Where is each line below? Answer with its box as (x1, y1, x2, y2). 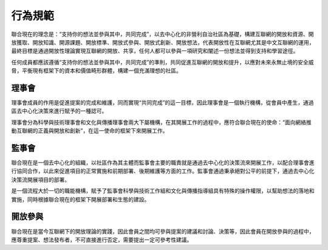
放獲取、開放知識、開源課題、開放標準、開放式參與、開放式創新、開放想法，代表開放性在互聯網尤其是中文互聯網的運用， (11, 38, 315, 46)
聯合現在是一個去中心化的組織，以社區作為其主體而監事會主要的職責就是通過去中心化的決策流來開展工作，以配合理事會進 (11, 159, 315, 167)
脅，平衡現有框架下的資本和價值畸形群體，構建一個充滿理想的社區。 (11, 67, 182, 74)
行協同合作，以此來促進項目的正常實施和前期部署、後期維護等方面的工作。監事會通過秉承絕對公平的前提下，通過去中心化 (11, 167, 315, 175)
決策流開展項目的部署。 (11, 176, 70, 183)
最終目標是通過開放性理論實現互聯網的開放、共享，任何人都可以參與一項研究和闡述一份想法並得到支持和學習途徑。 (11, 47, 299, 55)
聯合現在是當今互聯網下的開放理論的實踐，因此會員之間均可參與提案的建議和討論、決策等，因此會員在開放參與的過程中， (11, 227, 315, 235)
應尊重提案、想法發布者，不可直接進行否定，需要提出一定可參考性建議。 (11, 236, 193, 243)
